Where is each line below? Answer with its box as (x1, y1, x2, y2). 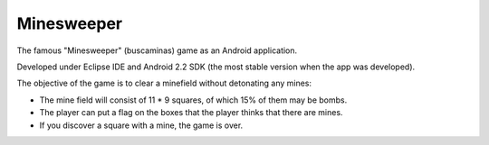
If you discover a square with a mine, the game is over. (39, 120, 244, 131)
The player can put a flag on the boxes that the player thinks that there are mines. (39, 107, 343, 118)
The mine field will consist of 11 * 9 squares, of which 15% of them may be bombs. (39, 95, 348, 105)
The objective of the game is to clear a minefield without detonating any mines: (16, 77, 312, 89)
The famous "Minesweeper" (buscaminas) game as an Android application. (16, 45, 298, 56)
